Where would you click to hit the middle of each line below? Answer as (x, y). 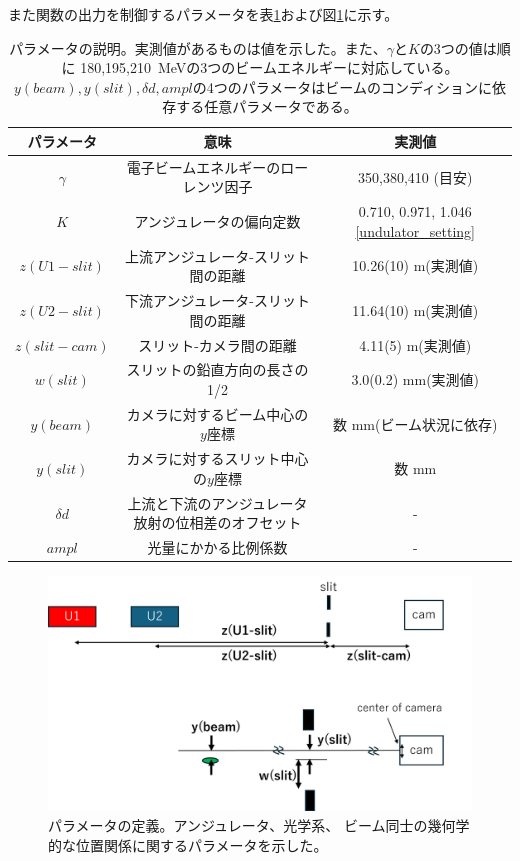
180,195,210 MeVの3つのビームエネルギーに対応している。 (269, 67)
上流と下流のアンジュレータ (217, 502)
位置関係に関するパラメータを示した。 (201, 844)
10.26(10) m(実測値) (415, 265)
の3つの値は (458, 47)
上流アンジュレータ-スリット (217, 255)
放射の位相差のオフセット (217, 522)
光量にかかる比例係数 (217, 547)
